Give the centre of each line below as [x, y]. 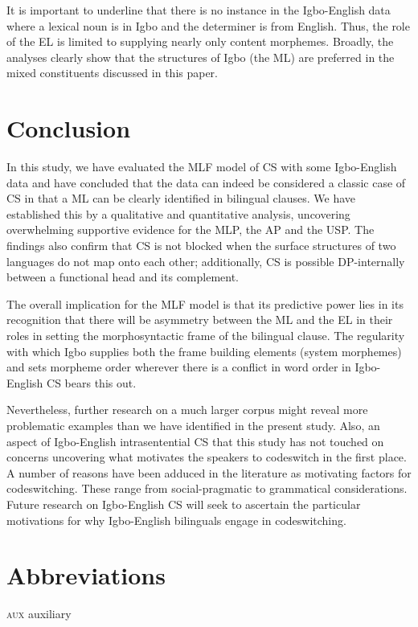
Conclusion [69, 128]
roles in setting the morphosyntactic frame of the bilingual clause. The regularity [206, 336]
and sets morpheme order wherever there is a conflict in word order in [179, 367]
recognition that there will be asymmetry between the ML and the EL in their [200, 320]
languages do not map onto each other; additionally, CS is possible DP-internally [206, 261]
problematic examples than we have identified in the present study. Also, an [193, 425]
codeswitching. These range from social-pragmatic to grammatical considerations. [207, 488]
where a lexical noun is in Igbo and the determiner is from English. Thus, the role [208, 25]
